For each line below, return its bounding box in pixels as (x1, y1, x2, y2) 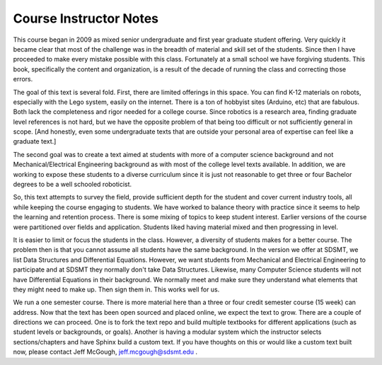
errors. (13, 75, 33, 83)
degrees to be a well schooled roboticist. (13, 180, 132, 189)
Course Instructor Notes (13, 11, 159, 26)
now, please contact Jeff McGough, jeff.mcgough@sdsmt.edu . (13, 347, 198, 357)
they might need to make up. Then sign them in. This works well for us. (13, 285, 220, 294)
